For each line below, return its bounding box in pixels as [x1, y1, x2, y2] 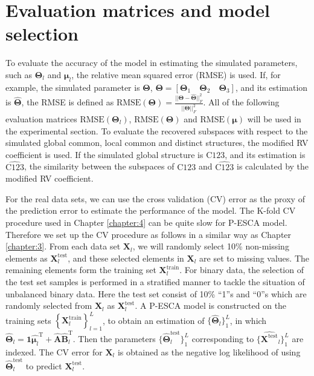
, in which [229, 314, 267, 326]
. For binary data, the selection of [179, 263, 304, 276]
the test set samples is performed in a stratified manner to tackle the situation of [5, 275, 305, 288]
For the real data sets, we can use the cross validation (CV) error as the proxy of [5, 192, 305, 205]
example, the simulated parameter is [5, 81, 140, 93]
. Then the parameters [72, 332, 156, 345]
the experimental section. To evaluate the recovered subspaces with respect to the [5, 124, 308, 137]
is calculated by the [236, 160, 309, 173]
